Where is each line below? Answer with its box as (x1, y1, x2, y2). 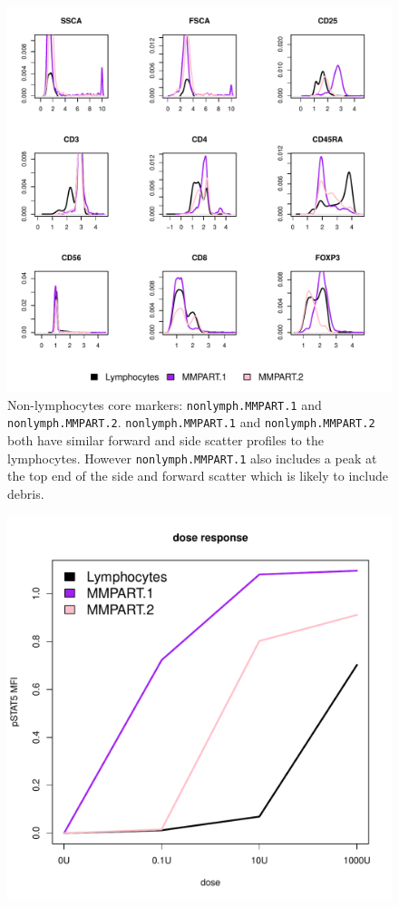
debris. (7, 483, 44, 502)
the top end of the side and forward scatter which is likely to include (7, 466, 388, 485)
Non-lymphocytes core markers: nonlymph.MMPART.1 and (7, 395, 322, 414)
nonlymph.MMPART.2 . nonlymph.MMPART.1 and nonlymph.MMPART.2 (7, 413, 375, 432)
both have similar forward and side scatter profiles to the (7, 430, 324, 449)
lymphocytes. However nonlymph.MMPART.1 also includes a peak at (7, 448, 377, 467)
